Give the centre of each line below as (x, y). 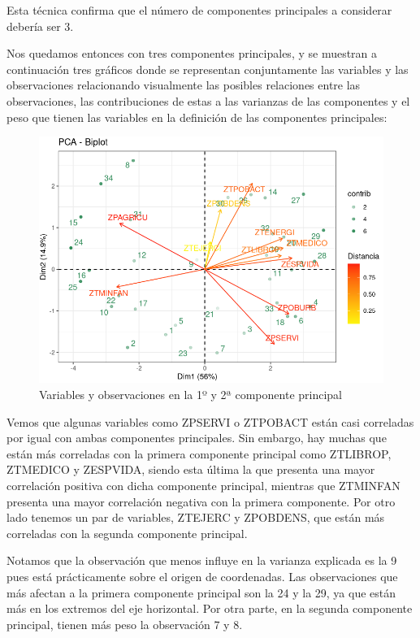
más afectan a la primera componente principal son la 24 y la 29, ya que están (201, 592)
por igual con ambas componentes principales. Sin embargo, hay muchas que (197, 438)
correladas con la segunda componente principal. (127, 533)
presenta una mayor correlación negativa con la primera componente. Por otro (201, 501)
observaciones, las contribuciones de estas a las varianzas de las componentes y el (208, 100)
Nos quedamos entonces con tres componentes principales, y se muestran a (192, 53)
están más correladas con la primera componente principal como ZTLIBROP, (199, 453)
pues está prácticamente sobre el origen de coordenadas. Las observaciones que (202, 576)
